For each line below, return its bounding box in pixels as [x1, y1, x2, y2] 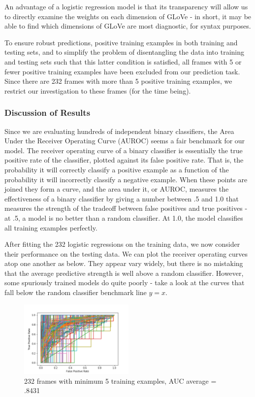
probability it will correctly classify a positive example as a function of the [4, 164, 229, 174]
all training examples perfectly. [4, 222, 97, 232]
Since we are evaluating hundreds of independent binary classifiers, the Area [4, 126, 234, 136]
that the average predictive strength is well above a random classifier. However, [4, 267, 244, 278]
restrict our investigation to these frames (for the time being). [4, 85, 191, 96]
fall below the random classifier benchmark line [4, 287, 147, 298]
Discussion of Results [4, 106, 91, 119]
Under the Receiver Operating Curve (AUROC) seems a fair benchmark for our [4, 135, 245, 146]
